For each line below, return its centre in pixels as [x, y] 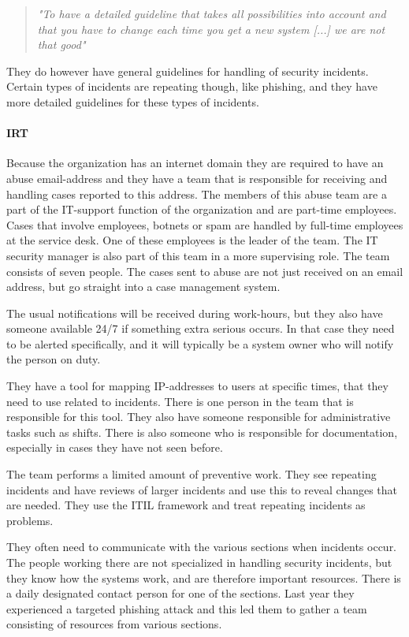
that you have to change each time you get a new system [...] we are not [211, 29]
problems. [30, 520]
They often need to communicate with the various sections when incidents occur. [202, 547]
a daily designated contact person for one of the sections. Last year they [180, 593]
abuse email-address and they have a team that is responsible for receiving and [197, 178]
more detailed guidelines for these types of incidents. [133, 101]
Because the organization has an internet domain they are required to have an [195, 163]
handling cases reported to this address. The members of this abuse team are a [197, 194]
